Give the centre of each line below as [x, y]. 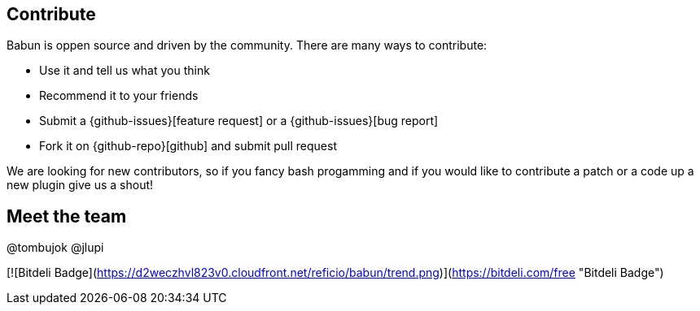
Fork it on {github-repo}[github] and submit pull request [188, 146]
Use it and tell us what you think [125, 71]
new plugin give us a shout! [80, 185]
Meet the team [67, 216]
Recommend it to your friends [119, 96]
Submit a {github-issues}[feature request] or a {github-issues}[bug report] [239, 121]
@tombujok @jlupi [55, 248]
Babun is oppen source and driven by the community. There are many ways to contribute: [247, 45]
